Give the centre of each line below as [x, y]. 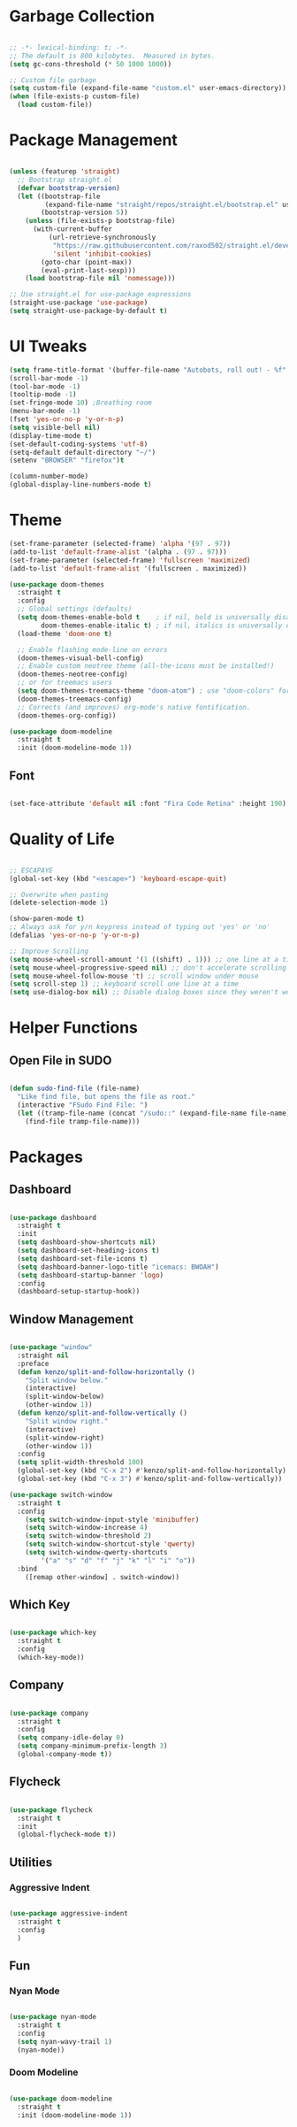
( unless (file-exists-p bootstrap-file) [100, 221]
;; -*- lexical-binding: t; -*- [69, 47]
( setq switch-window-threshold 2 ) [88, 1536]
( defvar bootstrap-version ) [69, 188]
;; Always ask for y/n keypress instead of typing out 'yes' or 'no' [140, 927]
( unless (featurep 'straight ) [65, 172]
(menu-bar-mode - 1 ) [45, 411]
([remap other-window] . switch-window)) [102, 1577]
